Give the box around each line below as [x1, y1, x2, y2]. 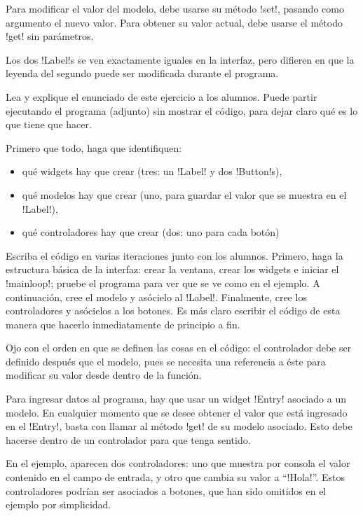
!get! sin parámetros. [6, 29, 94, 43]
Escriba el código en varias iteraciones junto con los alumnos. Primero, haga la [6, 248, 343, 263]
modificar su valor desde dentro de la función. [6, 368, 202, 382]
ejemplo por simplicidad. [6, 497, 111, 512]
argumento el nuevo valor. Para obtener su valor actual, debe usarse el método [6, 15, 343, 29]
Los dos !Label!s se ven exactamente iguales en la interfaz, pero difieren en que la [6, 52, 355, 67]
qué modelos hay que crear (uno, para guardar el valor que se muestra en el [22, 187, 347, 202]
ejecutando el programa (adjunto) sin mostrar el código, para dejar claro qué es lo [6, 103, 358, 118]
